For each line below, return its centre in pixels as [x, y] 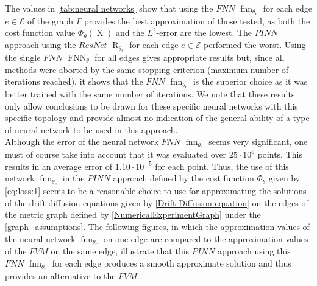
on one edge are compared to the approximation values [206, 238]
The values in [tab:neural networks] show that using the [109, 8]
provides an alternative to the [60, 275]
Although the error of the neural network [82, 141]
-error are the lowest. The [204, 33]
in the [73, 178]
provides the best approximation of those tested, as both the [197, 20]
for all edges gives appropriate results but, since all [190, 57]
